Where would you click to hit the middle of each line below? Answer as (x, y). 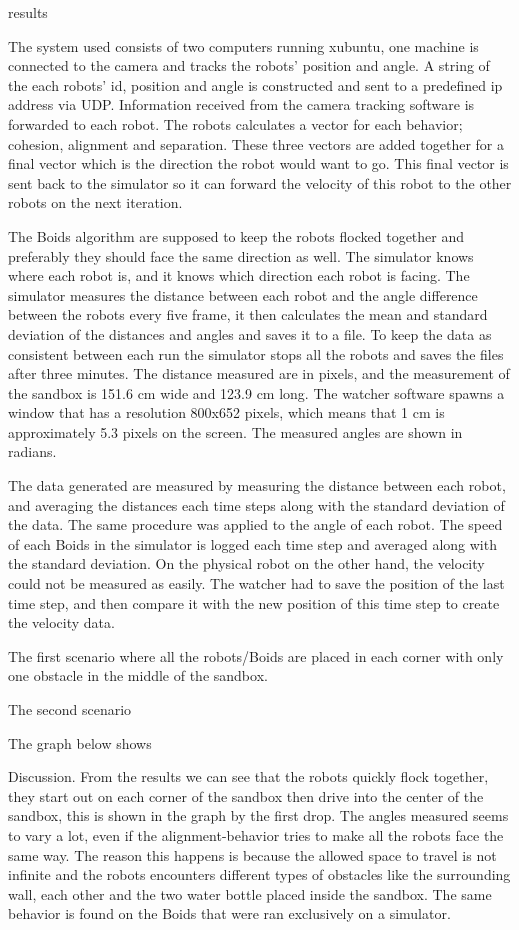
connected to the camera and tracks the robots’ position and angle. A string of (249, 65)
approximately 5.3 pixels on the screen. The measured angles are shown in (235, 431)
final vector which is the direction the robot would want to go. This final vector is (258, 163)
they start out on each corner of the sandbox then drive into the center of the (246, 795)
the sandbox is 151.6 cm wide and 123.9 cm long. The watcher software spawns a (256, 392)
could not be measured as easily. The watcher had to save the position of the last (256, 583)
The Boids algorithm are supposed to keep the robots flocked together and (236, 235)
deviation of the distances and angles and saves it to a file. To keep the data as (250, 333)
